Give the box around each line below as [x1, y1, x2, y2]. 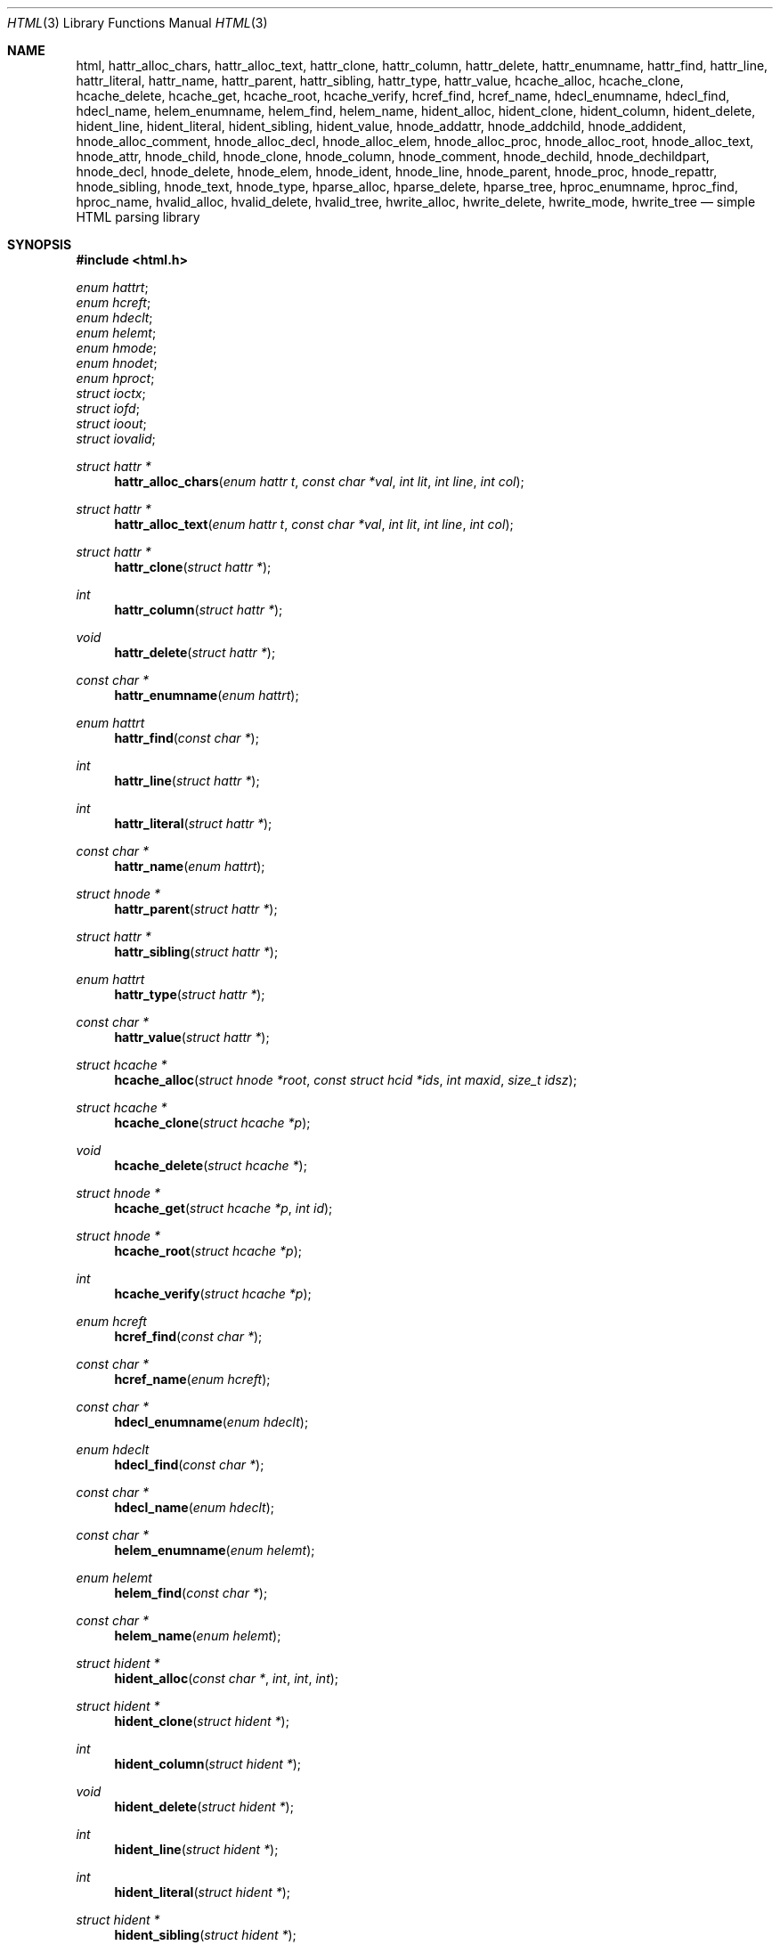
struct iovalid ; [76, 431, 156, 446]
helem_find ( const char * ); [114, 1585, 268, 1600]
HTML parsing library [76, 209, 200, 224]
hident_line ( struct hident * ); [114, 1842, 279, 1857]
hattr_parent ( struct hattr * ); [114, 901, 278, 916]
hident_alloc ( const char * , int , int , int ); [114, 1671, 339, 1686]
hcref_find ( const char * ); [114, 1329, 263, 1344]
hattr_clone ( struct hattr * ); [114, 559, 272, 574]
